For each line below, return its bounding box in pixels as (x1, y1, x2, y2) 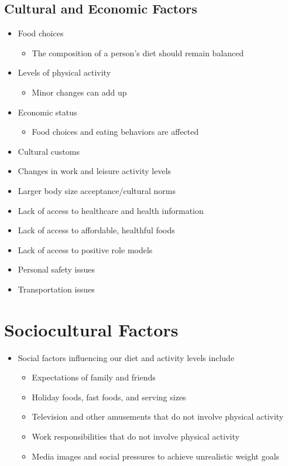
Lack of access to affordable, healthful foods (18, 224, 175, 236)
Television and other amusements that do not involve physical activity (32, 410, 284, 423)
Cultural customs (18, 145, 80, 157)
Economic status (18, 106, 77, 118)
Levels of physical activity (18, 66, 111, 79)
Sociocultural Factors (4, 317, 179, 341)
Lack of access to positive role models (18, 243, 153, 256)
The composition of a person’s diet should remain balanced (32, 46, 244, 59)
